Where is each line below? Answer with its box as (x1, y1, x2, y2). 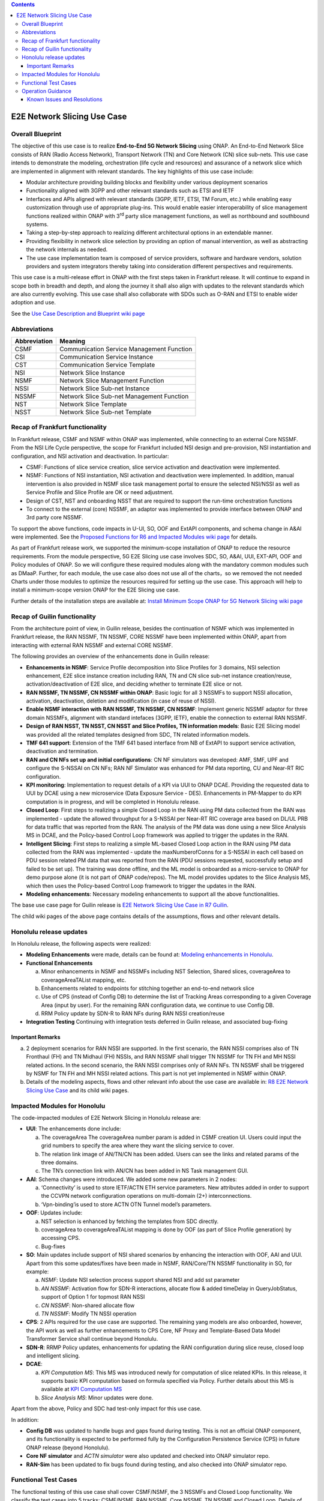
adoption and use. (11, 299, 56, 306)
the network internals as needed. (26, 246, 108, 253)
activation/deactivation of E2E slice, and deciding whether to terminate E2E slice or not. (26, 680, 243, 687)
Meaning (59, 337, 86, 345)
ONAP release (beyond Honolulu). (26, 1444, 110, 1451)
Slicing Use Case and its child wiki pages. (26, 1087, 129, 1094)
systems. (26, 220, 49, 228)
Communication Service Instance (59, 353, 154, 361)
